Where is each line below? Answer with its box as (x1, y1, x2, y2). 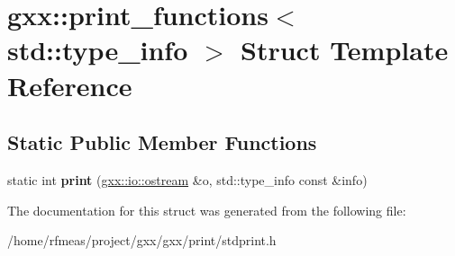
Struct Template (241, 31, 449, 68)
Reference (7, 66, 132, 103)
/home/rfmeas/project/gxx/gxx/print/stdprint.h (7, 231, 277, 250)
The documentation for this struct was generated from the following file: (7, 200, 406, 219)
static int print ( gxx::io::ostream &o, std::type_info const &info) (7, 170, 368, 189)
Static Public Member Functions (7, 128, 317, 156)
